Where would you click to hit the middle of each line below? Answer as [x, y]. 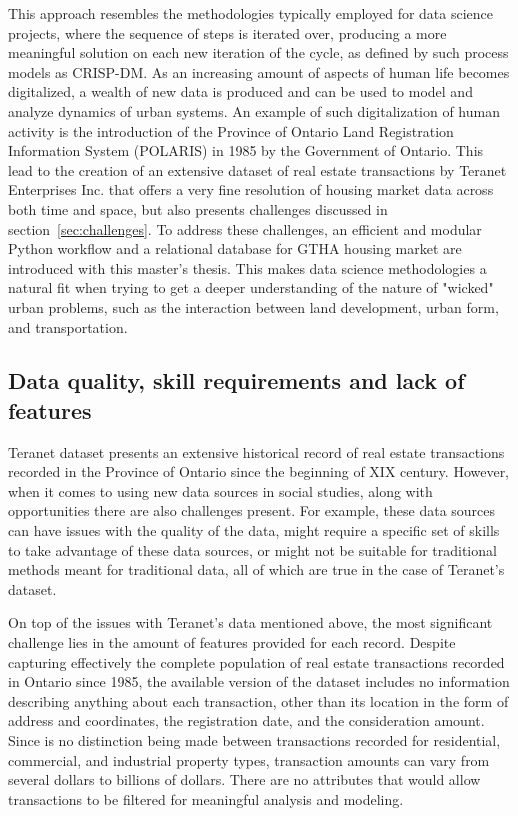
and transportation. [68, 326]
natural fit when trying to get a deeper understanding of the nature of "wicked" [251, 287]
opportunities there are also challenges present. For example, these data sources [252, 510]
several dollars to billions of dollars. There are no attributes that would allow [244, 779]
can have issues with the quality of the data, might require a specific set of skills [254, 530]
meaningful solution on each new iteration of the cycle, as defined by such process [258, 52]
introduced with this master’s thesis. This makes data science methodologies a [247, 267]
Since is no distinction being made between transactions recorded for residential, [254, 740]
